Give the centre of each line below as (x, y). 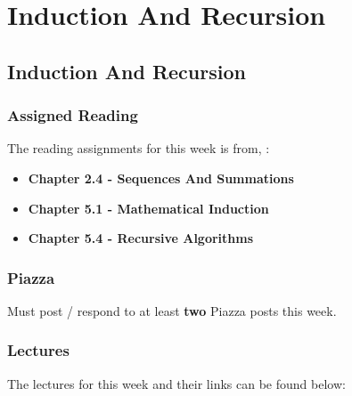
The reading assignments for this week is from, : (139, 148)
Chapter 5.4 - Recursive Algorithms (141, 238)
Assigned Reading (73, 115)
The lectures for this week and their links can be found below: (176, 383)
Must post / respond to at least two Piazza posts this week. (172, 310)
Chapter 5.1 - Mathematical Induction (148, 208)
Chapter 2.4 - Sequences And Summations (161, 178)
